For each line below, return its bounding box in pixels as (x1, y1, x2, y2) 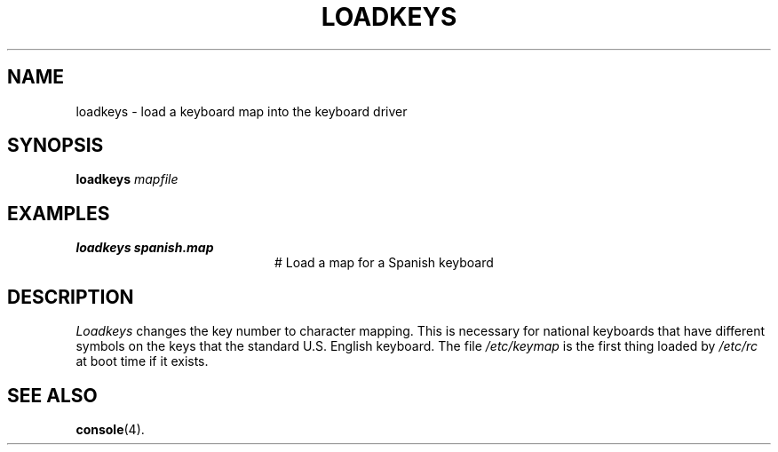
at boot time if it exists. (75, 353, 209, 369)
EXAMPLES (7, 202, 110, 225)
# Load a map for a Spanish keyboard (274, 255, 494, 271)
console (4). (75, 421, 145, 437)
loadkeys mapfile (75, 171, 179, 187)
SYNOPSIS (7, 134, 104, 157)
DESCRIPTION (7, 285, 134, 308)
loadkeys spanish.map (75, 240, 214, 256)
